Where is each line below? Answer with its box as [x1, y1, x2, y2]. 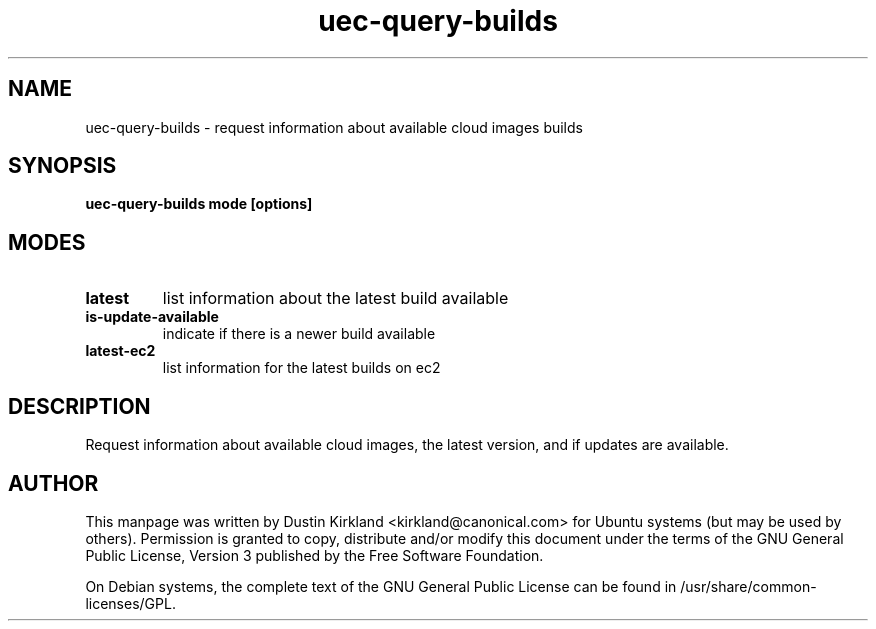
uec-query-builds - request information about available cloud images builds [85, 118, 583, 136]
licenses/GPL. [85, 594, 176, 612]
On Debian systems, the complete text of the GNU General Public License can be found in [85, 577, 677, 595]
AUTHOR [8, 470, 99, 496]
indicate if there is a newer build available [162, 325, 436, 343]
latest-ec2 [85, 342, 156, 360]
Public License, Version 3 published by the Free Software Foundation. [85, 546, 544, 564]
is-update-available [85, 308, 219, 326]
